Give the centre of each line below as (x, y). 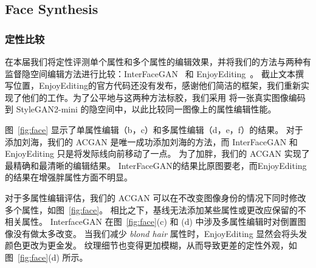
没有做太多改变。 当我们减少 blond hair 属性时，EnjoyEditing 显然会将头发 (160, 233)
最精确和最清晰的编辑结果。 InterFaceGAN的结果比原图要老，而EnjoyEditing (156, 165)
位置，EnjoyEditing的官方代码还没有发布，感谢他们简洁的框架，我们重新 (157, 85)
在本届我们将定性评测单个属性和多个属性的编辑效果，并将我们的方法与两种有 (158, 61)
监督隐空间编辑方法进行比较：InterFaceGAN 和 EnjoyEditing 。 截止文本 (150, 73)
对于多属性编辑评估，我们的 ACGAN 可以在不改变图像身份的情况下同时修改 (156, 197)
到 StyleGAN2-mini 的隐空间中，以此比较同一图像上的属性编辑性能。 (141, 109)
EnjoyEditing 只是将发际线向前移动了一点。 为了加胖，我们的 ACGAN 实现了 (157, 153)
